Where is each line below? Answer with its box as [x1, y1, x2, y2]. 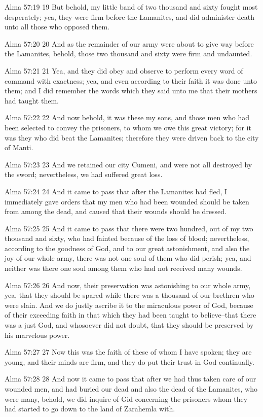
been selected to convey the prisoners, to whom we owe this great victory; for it [5, 122, 251, 132]
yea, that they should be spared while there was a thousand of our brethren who [5, 290, 254, 300]
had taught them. [5, 95, 59, 106]
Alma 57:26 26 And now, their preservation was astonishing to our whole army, [5, 280, 251, 290]
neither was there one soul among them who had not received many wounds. [5, 263, 242, 273]
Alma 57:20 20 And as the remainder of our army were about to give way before [5, 38, 254, 49]
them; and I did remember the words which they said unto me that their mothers [5, 85, 257, 96]
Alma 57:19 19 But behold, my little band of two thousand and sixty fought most [5, 2, 258, 12]
